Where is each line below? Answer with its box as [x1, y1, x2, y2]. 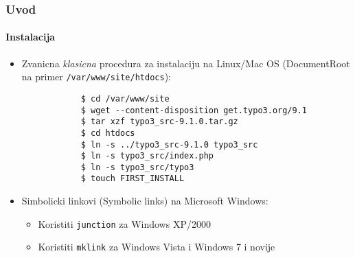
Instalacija [5, 30, 56, 44]
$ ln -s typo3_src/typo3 [80, 162, 194, 172]
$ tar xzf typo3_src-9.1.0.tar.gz [80, 117, 238, 127]
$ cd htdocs [80, 128, 135, 138]
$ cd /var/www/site [80, 93, 170, 104]
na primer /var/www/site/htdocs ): [21, 69, 171, 84]
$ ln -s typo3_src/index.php [80, 151, 214, 161]
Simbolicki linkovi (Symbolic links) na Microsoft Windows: [21, 193, 268, 208]
